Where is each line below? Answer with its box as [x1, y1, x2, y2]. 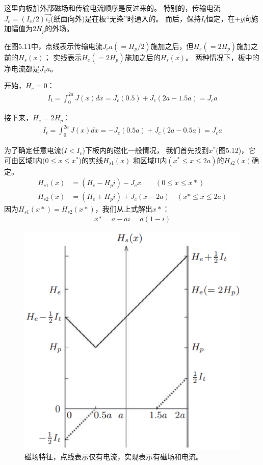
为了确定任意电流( [4, 145, 64, 156]
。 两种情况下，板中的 [186, 51, 259, 62]
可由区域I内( [4, 154, 45, 165]
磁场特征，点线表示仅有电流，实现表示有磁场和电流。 [24, 451, 203, 462]
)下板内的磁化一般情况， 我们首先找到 [82, 145, 209, 156]
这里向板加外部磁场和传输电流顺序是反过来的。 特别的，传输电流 [4, 3, 221, 13]
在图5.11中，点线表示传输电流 [4, 40, 102, 51]
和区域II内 [133, 154, 167, 165]
